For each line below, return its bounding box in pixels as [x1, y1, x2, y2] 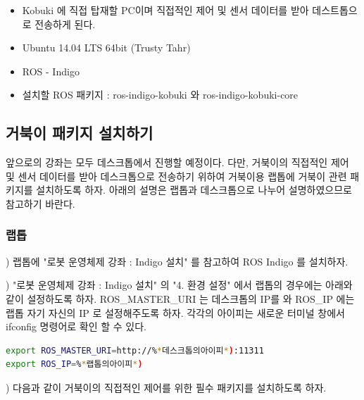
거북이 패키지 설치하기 [6, 122, 153, 144]
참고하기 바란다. [6, 196, 75, 211]
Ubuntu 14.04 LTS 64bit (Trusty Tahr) [22, 40, 191, 55]
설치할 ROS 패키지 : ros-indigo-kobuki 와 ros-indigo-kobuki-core [22, 87, 299, 102]
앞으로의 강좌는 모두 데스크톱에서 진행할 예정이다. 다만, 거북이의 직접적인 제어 [6, 155, 349, 170]
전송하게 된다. [34, 16, 96, 31]
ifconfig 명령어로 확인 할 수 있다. [6, 319, 146, 334]
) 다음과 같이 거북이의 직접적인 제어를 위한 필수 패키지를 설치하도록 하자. [6, 380, 327, 394]
